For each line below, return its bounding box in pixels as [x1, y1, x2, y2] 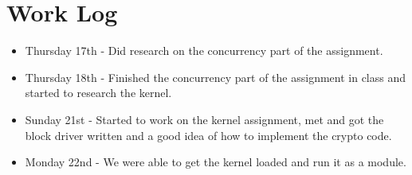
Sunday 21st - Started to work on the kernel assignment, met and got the [25, 111, 384, 127]
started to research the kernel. [25, 84, 172, 101]
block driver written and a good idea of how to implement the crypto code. [25, 126, 392, 143]
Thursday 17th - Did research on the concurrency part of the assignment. [25, 42, 383, 59]
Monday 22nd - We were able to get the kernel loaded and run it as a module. [25, 154, 406, 170]
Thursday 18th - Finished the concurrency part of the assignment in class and [25, 68, 406, 85]
